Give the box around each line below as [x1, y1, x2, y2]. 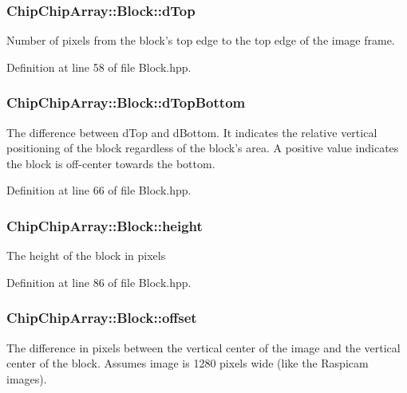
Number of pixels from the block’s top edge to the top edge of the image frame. [6, 32, 395, 49]
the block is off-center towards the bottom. [6, 155, 215, 171]
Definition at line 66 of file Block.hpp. [6, 182, 192, 198]
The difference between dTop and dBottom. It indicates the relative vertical [6, 124, 377, 140]
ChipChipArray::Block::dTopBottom [6, 92, 246, 112]
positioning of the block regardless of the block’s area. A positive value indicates [6, 140, 399, 156]
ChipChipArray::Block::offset [6, 308, 197, 328]
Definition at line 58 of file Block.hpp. [6, 58, 192, 75]
